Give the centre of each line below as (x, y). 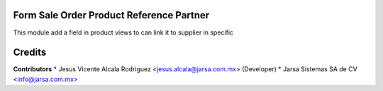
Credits (30, 53)
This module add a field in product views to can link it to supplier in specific (123, 32)
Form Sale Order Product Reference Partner (111, 15)
